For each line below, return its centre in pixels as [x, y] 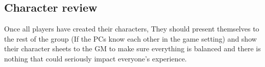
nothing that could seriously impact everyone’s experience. [95, 58]
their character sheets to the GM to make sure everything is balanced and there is [132, 48]
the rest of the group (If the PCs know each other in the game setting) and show [130, 38]
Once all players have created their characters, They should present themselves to [132, 29]
